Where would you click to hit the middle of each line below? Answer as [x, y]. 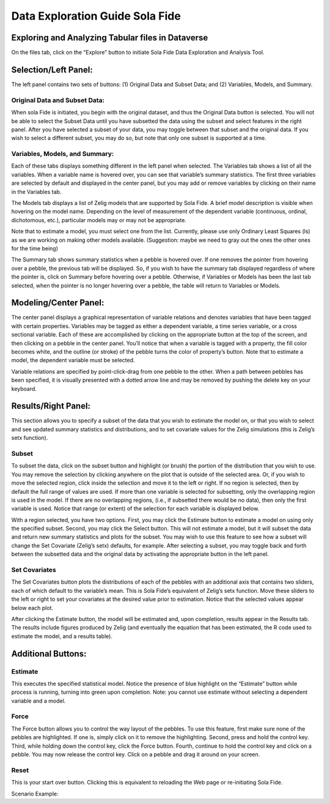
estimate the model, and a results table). [62, 636]
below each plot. [32, 608]
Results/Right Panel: [51, 406]
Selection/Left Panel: [52, 69]
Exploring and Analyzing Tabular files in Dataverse [110, 38]
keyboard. [24, 389]
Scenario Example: [35, 794]
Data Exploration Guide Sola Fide [96, 16]
